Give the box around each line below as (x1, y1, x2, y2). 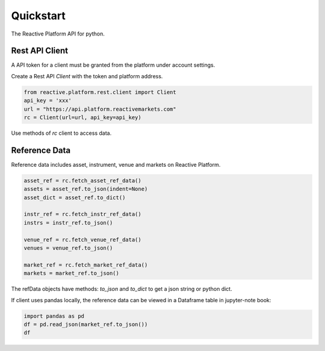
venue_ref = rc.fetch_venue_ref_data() (23, 236, 141, 243)
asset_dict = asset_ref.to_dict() (23, 194, 126, 201)
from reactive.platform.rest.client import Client (23, 89, 177, 96)
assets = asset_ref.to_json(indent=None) (23, 185, 148, 193)
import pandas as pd (23, 312, 84, 319)
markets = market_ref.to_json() (23, 270, 120, 277)
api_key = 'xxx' (23, 97, 72, 104)
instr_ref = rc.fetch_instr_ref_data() (23, 211, 141, 218)
